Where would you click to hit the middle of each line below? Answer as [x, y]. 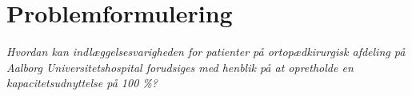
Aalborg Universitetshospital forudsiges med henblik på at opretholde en [180, 67]
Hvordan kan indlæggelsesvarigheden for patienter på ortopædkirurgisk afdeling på [206, 52]
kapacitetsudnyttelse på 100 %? [82, 83]
